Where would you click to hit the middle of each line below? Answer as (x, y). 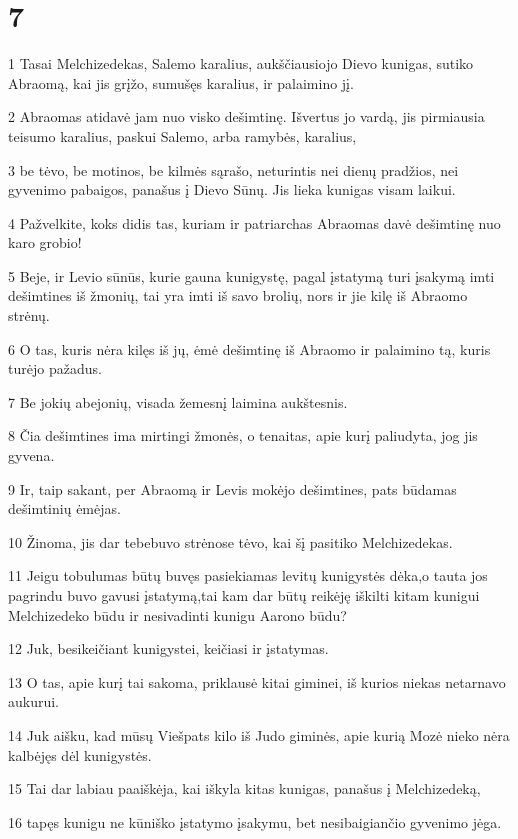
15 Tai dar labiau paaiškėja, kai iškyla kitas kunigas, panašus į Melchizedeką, (244, 788)
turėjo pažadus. (55, 368)
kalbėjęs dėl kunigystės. (80, 754)
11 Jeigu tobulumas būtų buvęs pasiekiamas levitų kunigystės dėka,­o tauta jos (248, 575)
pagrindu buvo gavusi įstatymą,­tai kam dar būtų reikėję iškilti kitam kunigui (244, 595)
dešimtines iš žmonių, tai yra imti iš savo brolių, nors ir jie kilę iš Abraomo (238, 295)
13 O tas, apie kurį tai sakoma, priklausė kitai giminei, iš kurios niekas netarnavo (257, 681)
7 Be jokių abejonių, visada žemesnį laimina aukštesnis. (178, 401)
